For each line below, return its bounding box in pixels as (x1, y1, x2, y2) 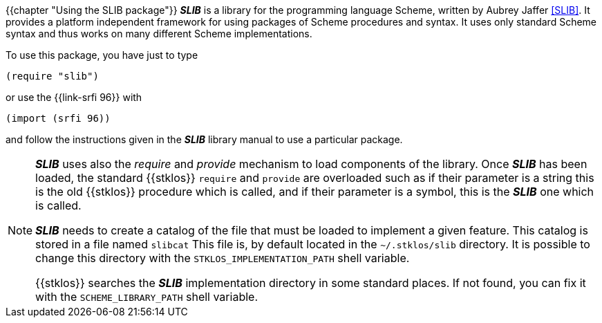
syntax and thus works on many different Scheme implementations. (6, 28, 312, 39)
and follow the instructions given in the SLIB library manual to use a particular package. (6, 133, 403, 145)
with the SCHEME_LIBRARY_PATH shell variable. (35, 290, 258, 304)
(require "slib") (6, 71, 99, 82)
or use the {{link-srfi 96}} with (6, 91, 142, 103)
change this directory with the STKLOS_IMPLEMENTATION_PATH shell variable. (35, 251, 410, 265)
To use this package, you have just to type (6, 49, 198, 61)
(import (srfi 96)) (6, 113, 111, 124)
